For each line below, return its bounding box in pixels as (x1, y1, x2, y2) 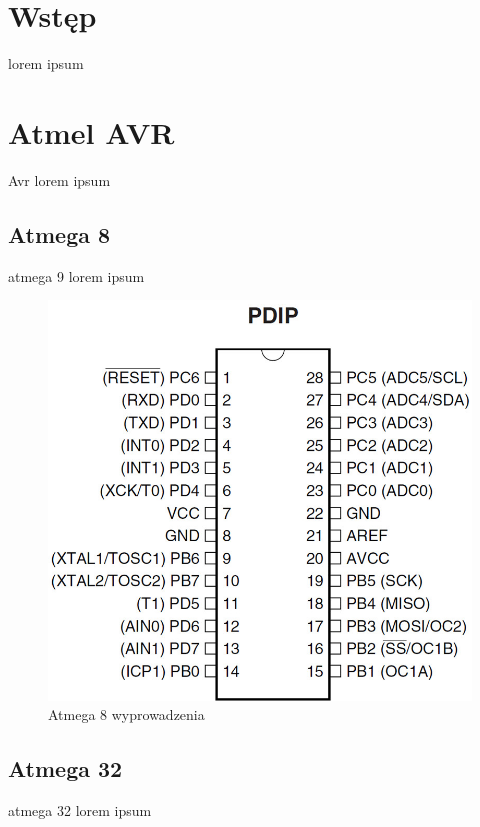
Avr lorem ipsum (8, 169, 111, 190)
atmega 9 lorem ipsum (8, 265, 145, 286)
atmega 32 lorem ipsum (8, 800, 152, 821)
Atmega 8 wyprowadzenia (48, 704, 205, 725)
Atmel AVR (8, 111, 175, 152)
